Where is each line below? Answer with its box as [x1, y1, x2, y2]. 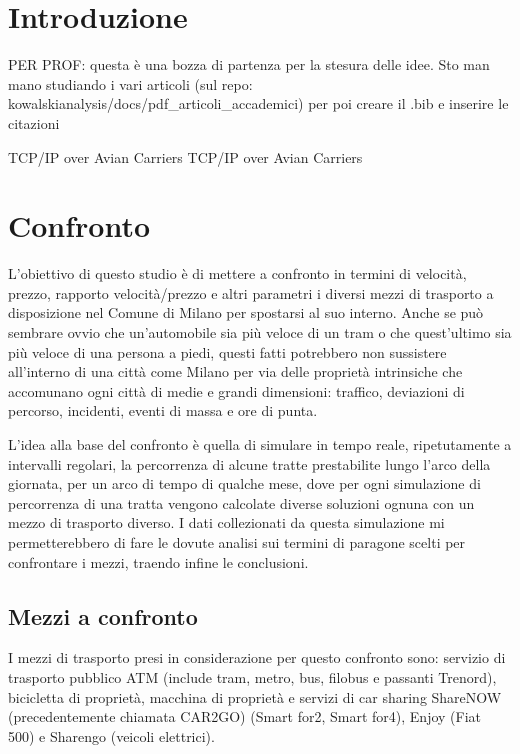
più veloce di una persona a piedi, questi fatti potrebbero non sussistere [8, 341, 447, 362]
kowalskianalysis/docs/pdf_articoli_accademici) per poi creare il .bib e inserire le [8, 93, 509, 114]
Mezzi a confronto [8, 600, 198, 631]
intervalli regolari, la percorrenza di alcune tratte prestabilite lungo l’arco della [8, 453, 491, 474]
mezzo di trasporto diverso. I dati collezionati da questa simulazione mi [8, 512, 445, 533]
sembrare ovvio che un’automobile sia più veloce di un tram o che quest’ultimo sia [8, 322, 512, 342]
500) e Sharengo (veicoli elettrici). [8, 725, 215, 746]
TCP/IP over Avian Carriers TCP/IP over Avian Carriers [8, 146, 363, 167]
